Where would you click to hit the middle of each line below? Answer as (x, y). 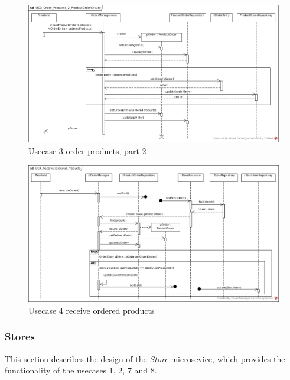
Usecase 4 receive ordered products (92, 310)
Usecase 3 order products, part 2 (87, 150)
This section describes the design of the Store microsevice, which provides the (145, 358)
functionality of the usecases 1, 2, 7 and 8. (81, 370)
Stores (20, 337)
